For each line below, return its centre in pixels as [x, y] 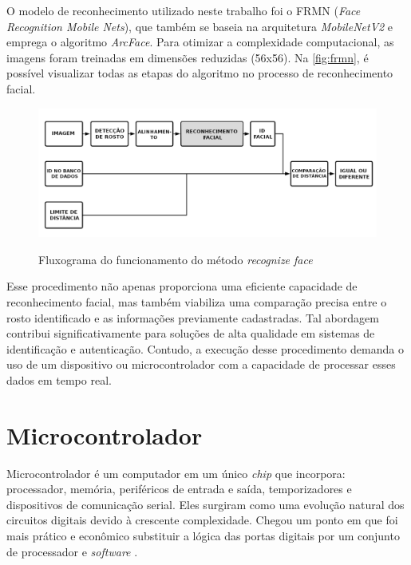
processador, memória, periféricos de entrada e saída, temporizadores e [179, 489]
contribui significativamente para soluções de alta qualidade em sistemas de [191, 333]
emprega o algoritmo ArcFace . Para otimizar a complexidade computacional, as [200, 42]
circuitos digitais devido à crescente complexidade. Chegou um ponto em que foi [202, 520]
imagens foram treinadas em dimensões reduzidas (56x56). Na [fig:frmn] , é [188, 57]
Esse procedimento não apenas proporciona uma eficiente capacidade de [182, 286]
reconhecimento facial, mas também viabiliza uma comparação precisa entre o [197, 301]
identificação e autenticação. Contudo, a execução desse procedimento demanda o [205, 348]
